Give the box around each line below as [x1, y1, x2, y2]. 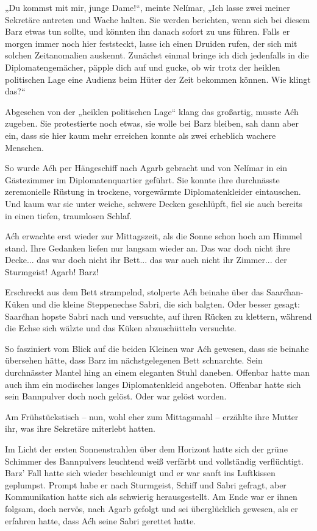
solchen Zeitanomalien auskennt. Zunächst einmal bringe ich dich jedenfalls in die [5, 49, 309, 62]
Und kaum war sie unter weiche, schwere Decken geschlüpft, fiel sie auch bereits [5, 197, 302, 209]
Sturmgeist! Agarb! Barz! [5, 265, 99, 278]
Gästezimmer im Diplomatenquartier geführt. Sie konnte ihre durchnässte [5, 173, 280, 186]
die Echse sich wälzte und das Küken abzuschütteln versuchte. [5, 322, 237, 334]
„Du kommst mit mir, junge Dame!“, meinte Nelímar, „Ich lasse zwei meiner [5, 1, 290, 13]
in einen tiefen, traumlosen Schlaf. [5, 209, 132, 222]
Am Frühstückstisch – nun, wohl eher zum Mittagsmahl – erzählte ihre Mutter [5, 410, 299, 423]
